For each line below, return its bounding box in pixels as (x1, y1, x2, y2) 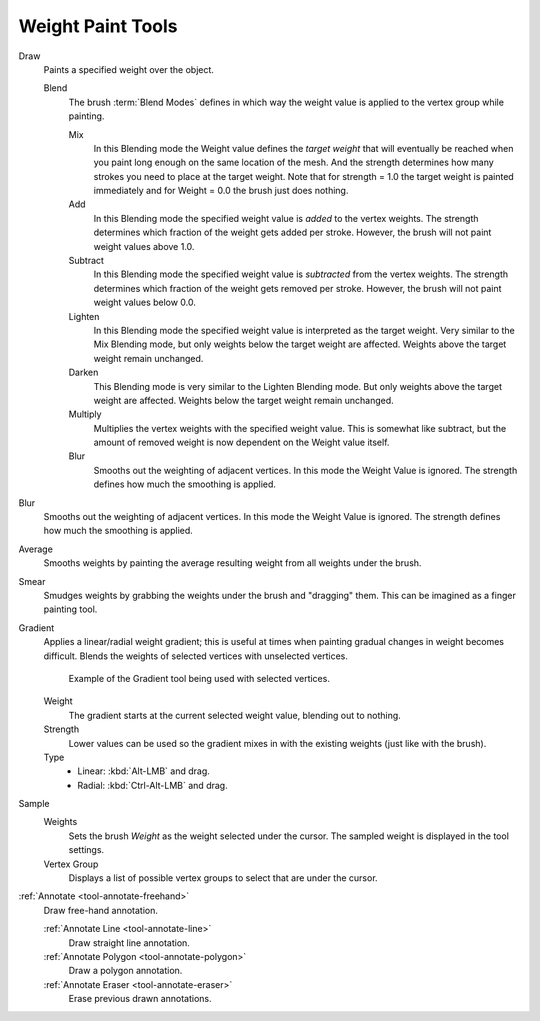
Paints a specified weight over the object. (43, 63, 215, 75)
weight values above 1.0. (93, 240, 195, 252)
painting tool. (43, 603, 98, 615)
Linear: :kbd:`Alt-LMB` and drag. (77, 765, 210, 777)
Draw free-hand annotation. (43, 904, 159, 916)
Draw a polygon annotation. (68, 965, 183, 977)
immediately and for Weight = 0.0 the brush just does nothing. (93, 185, 349, 197)
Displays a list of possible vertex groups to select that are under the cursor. (68, 872, 379, 884)
